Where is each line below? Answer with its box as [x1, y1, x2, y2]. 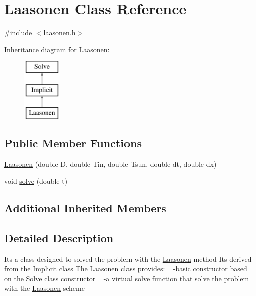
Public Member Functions [4, 135, 142, 151]
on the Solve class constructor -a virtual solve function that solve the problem [4, 273, 249, 283]
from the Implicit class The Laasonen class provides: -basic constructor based [4, 263, 247, 274]
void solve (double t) [4, 176, 68, 186]
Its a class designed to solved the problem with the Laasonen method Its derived [4, 253, 252, 264]
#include [4, 27, 32, 38]
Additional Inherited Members [4, 200, 166, 216]
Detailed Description [4, 230, 114, 245]
